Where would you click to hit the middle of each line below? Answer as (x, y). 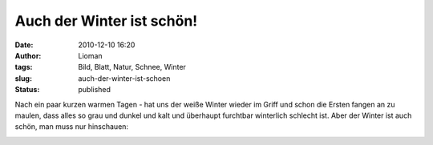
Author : (28, 55)
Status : (27, 90)
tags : (24, 67)
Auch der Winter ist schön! (106, 21)
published (95, 90)
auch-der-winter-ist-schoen (124, 78)
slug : (23, 78)
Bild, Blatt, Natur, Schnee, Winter (132, 67)
